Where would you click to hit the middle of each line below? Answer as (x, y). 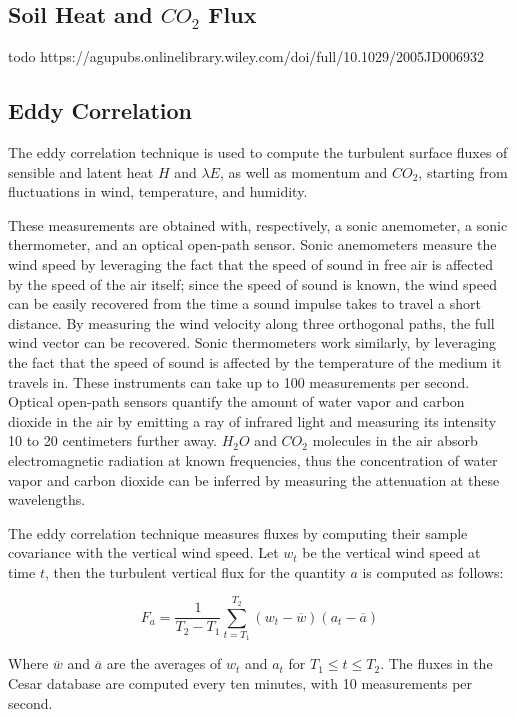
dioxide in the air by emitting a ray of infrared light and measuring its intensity (252, 420)
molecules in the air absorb (395, 440)
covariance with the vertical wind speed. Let (143, 552)
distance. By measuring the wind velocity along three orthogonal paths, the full (251, 322)
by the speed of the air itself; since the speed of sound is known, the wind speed (253, 283)
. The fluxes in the (436, 663)
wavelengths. (47, 499)
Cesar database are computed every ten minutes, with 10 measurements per (240, 683)
